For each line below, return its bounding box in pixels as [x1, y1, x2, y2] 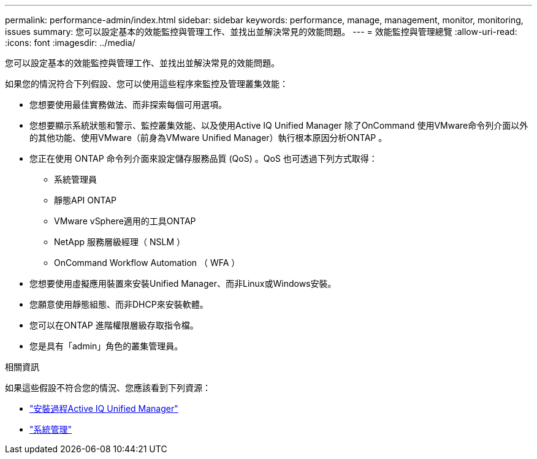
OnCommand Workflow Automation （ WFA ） [54, 257, 240, 268]
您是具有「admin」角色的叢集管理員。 [29, 341, 183, 351]
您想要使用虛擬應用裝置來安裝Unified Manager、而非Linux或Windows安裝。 [29, 278, 337, 289]
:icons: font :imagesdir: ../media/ [5, 37, 135, 48]
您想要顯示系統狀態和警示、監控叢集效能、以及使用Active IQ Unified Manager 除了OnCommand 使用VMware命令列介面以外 [29, 120, 528, 131]
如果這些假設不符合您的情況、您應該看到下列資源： [5, 382, 211, 393]
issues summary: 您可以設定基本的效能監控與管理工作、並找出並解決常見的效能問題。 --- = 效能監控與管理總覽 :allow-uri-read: [5, 26, 517, 37]
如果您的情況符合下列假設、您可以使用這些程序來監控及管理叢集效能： [5, 78, 288, 89]
